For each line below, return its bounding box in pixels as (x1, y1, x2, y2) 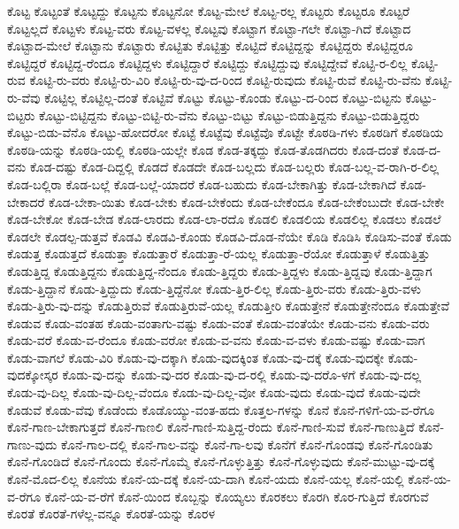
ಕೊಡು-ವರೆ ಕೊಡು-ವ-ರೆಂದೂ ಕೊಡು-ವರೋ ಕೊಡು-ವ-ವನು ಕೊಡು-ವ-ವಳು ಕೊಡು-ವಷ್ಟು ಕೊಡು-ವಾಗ (7, 331, 425, 349)
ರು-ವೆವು (7, 88, 41, 106)
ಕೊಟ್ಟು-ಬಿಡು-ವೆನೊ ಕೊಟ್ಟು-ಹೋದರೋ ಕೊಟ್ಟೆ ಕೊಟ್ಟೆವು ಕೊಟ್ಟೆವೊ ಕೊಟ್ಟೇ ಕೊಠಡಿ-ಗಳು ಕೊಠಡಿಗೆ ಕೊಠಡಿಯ (7, 123, 444, 142)
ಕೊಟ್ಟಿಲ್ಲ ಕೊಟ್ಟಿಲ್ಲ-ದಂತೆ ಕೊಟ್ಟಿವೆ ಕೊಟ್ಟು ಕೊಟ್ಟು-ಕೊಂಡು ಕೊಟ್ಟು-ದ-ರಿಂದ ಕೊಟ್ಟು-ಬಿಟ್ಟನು (44, 88, 402, 106)
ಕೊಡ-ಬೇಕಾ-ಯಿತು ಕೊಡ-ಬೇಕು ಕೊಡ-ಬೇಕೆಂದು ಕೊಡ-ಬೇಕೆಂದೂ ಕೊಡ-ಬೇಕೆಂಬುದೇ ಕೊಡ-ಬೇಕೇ (49, 192, 445, 211)
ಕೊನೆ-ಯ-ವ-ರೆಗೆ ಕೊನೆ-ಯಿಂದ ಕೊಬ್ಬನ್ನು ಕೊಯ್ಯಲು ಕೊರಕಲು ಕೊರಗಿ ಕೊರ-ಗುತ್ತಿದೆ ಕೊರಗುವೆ (44, 487, 429, 505)
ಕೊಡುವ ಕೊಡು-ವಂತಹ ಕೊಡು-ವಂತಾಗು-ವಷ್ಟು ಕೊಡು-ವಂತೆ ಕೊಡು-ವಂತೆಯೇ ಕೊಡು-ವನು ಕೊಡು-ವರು (7, 313, 430, 332)
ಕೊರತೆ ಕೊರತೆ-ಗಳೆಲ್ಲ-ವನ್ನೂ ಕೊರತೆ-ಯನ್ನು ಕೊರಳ (7, 504, 216, 523)
